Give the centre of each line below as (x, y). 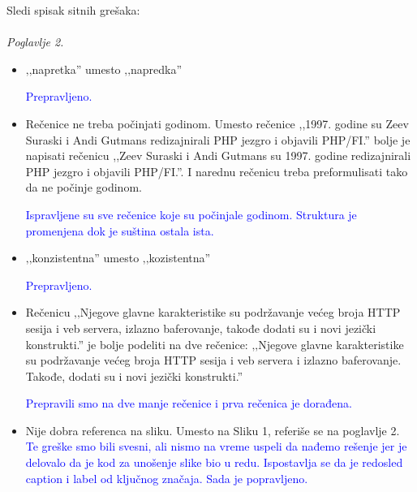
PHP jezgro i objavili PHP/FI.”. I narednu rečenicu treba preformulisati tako (217, 171)
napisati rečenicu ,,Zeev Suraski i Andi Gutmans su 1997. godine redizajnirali (218, 155)
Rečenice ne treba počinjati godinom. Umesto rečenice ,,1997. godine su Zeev (217, 123)
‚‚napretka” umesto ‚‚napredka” (104, 69)
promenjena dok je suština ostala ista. (120, 230)
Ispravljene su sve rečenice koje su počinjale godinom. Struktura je (191, 214)
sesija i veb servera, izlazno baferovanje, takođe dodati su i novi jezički (201, 328)
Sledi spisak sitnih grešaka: (73, 10)
